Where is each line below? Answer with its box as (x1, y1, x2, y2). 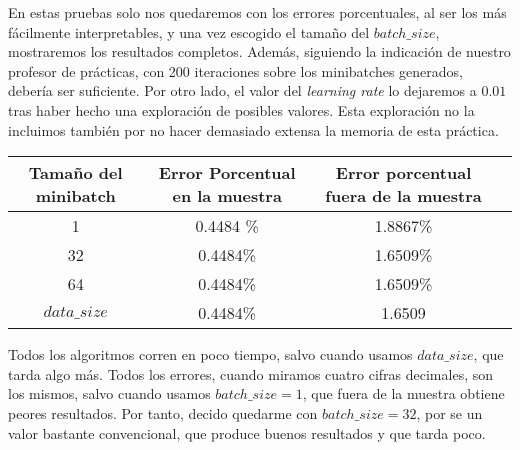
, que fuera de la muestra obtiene (302, 383, 505, 404)
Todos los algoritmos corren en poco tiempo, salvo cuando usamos (8, 344, 413, 365)
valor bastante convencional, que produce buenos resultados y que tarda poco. (8, 422, 486, 443)
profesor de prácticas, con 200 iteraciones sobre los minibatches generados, (8, 60, 463, 81)
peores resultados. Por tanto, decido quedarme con (8, 402, 318, 423)
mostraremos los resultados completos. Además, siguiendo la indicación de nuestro (8, 41, 511, 62)
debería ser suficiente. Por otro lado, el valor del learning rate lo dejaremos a (8, 80, 477, 101)
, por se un (416, 402, 483, 423)
